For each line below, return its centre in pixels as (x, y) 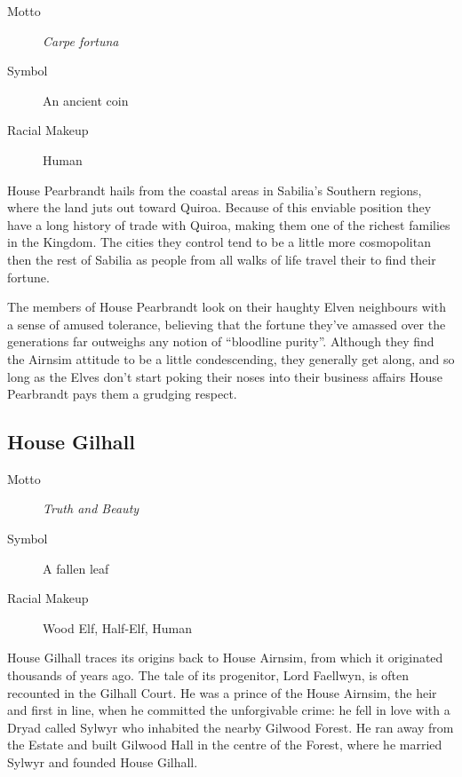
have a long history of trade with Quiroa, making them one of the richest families (229, 224)
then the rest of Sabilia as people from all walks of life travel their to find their (222, 259)
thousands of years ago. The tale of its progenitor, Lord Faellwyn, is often (208, 675)
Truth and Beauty (91, 508)
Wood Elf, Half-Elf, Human (118, 627)
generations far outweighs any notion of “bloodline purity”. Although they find (221, 341)
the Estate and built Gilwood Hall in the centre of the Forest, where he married (225, 745)
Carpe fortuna (81, 40)
